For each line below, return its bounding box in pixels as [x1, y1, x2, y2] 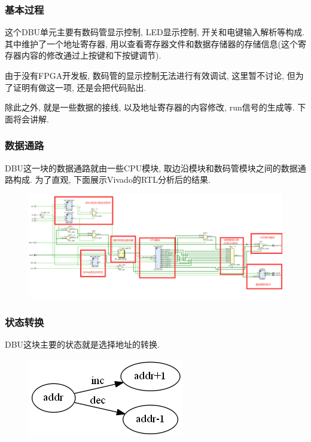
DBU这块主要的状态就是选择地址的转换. [5, 338, 160, 351]
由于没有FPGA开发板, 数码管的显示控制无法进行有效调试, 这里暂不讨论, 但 [5, 69, 295, 81]
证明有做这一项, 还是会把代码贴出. [13, 81, 147, 93]
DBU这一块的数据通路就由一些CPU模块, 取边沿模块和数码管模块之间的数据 [5, 161, 298, 174]
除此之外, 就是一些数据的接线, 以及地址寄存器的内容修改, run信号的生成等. [5, 101, 295, 113]
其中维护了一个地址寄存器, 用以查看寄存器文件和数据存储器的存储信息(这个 [5, 37, 298, 50]
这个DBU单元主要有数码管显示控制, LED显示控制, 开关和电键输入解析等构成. [5, 26, 305, 38]
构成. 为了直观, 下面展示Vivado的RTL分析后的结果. [13, 173, 211, 186]
